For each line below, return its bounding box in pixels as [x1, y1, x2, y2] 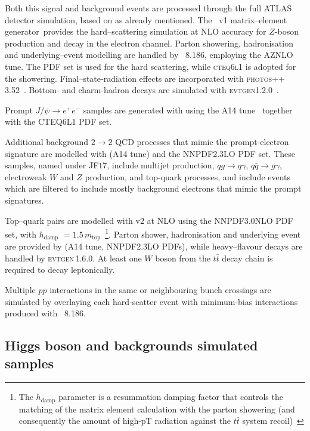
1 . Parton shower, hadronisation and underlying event [105, 226, 301, 240]
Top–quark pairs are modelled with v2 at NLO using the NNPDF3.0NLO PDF [5, 214, 293, 226]
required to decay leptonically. [5, 263, 115, 276]
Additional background [5, 135, 89, 147]
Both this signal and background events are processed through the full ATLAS [5, 2, 292, 14]
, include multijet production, [107, 159, 215, 171]
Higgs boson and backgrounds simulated [5, 336, 258, 355]
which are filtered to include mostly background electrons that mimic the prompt [5, 182, 302, 195]
